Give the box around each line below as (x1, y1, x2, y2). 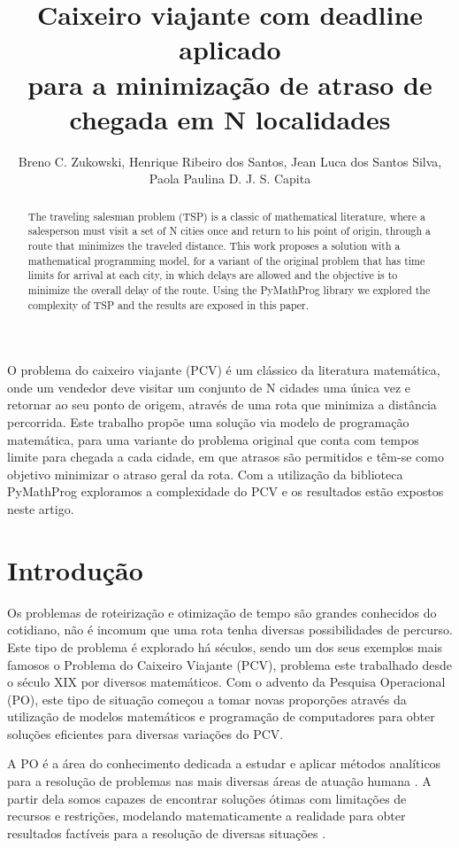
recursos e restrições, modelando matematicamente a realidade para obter (7, 806, 406, 825)
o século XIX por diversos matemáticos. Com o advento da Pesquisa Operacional (7, 673, 446, 691)
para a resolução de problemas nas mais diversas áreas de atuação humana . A (7, 772, 432, 790)
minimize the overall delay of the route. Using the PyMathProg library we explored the (27, 282, 431, 297)
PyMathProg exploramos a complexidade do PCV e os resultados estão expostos (7, 482, 444, 501)
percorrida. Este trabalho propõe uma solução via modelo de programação (7, 413, 409, 432)
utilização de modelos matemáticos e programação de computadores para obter (7, 707, 435, 726)
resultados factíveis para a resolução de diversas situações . (7, 823, 326, 842)
